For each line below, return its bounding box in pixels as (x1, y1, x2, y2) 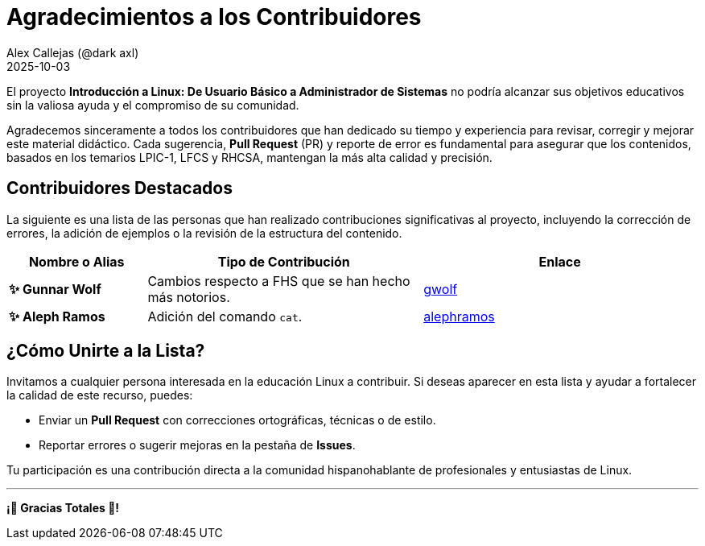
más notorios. (147, 288, 230, 305)
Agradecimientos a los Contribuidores (6, 3, 422, 31)
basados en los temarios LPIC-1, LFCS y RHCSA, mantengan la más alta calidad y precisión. (6, 150, 493, 164)
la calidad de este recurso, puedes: (6, 388, 193, 403)
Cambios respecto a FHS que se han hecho (147, 272, 410, 289)
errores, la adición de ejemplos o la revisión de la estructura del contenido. (6, 225, 402, 240)
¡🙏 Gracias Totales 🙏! (6, 501, 120, 515)
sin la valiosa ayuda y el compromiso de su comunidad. (6, 97, 299, 112)
